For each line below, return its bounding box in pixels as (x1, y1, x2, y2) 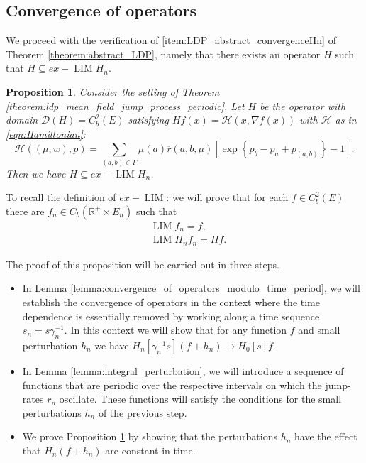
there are (6, 203, 45, 218)
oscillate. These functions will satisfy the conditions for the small (59, 391, 342, 406)
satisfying (128, 112, 169, 127)
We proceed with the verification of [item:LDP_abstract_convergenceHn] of (6, 33, 336, 48)
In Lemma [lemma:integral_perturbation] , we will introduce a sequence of (22, 364, 344, 378)
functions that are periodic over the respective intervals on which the (22, 377, 322, 392)
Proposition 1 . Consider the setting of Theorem (6, 84, 220, 99)
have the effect (294, 429, 357, 444)
